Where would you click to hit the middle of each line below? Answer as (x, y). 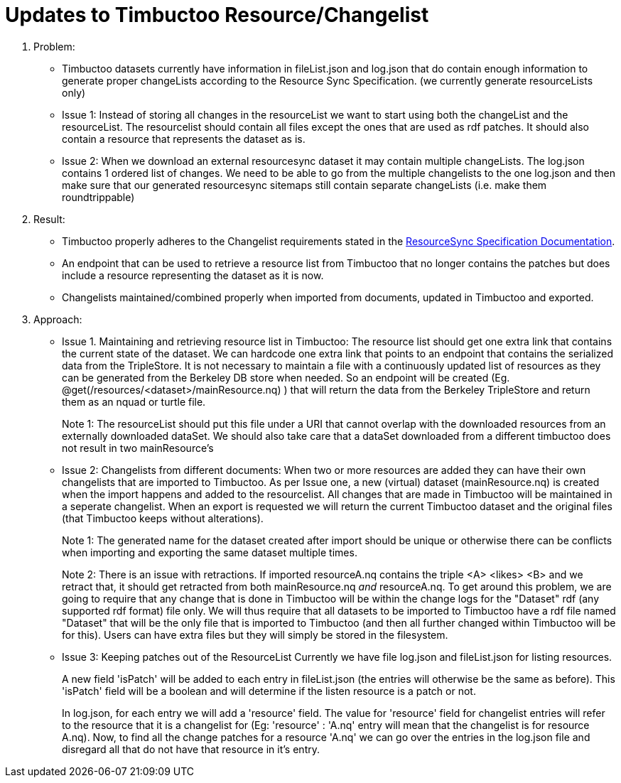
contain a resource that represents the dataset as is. (184, 139)
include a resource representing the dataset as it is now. (193, 275)
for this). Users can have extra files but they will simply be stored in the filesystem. (255, 634)
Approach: (58, 319)
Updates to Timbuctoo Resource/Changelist (217, 15)
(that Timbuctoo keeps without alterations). (163, 518)
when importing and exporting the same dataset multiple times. (210, 552)
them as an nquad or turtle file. (134, 401)
